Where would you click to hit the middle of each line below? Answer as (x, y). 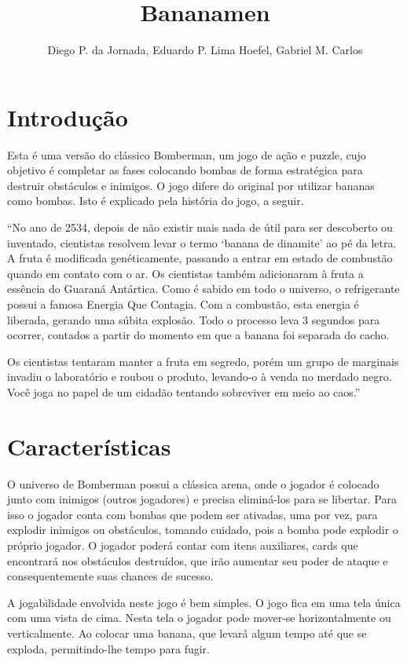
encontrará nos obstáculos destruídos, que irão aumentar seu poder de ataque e (198, 560)
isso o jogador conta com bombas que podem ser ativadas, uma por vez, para (192, 514)
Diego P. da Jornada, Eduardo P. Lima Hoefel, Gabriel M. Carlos (205, 50)
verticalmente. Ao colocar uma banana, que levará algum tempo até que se (187, 633)
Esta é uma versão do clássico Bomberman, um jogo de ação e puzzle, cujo (187, 154)
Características (89, 446)
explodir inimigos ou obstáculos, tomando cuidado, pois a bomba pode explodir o (203, 530)
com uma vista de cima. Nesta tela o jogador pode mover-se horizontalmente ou (199, 618)
